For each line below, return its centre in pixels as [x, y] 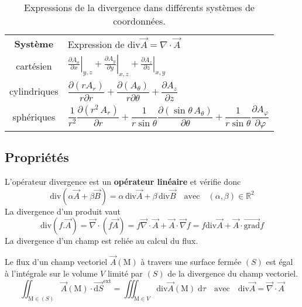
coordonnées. [139, 21]
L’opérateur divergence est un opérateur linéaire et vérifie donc [123, 181]
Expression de [96, 44]
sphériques [34, 116]
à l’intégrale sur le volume [51, 273]
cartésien [34, 66]
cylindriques [34, 91]
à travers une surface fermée [191, 261]
